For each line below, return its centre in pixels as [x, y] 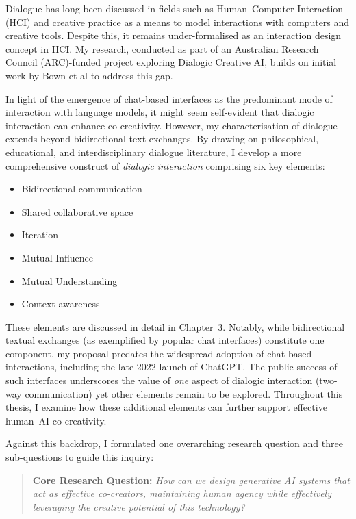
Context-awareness [61, 304]
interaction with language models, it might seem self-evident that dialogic [160, 112]
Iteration [40, 235]
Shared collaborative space [77, 211]
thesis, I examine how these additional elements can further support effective [166, 407]
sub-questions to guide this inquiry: [80, 457]
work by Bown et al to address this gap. [89, 75]
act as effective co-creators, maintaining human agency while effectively [182, 493]
